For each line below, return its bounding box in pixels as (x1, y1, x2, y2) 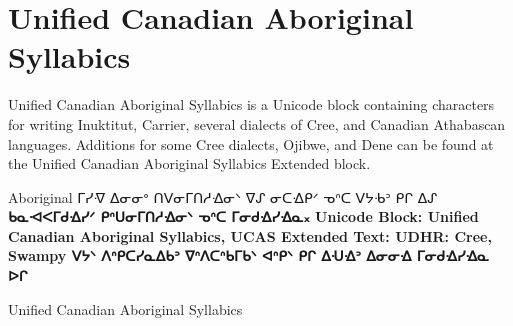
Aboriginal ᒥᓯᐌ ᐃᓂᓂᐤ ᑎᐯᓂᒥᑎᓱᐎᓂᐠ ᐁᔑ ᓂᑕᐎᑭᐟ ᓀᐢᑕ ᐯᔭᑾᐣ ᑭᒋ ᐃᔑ (8, 186, 438, 207)
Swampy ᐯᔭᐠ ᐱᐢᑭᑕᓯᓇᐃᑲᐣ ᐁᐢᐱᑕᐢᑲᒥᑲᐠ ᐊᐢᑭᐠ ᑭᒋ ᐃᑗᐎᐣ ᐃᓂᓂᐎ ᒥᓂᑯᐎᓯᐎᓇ (8, 245, 489, 266)
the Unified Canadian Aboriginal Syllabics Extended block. (8, 153, 371, 174)
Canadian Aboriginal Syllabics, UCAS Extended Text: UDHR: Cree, (8, 225, 492, 246)
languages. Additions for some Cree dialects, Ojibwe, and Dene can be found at (8, 133, 494, 154)
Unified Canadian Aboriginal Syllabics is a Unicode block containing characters (8, 94, 495, 115)
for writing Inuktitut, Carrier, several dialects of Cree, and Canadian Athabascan (8, 113, 506, 134)
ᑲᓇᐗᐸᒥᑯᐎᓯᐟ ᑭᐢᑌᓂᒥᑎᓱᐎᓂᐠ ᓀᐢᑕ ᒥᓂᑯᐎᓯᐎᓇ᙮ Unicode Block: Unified (8, 206, 479, 227)
